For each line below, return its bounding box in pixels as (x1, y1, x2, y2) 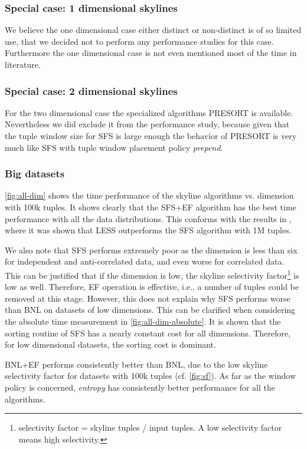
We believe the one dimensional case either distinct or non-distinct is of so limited (5, 24, 302, 36)
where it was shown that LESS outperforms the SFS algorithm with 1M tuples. (5, 224, 292, 236)
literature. (5, 58, 41, 70)
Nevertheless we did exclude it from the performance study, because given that (5, 118, 290, 130)
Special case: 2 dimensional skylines (5, 83, 178, 98)
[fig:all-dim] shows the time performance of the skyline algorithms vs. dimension (5, 189, 294, 202)
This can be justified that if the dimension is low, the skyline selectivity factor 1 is (5, 267, 299, 281)
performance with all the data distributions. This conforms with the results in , (5, 212, 292, 224)
